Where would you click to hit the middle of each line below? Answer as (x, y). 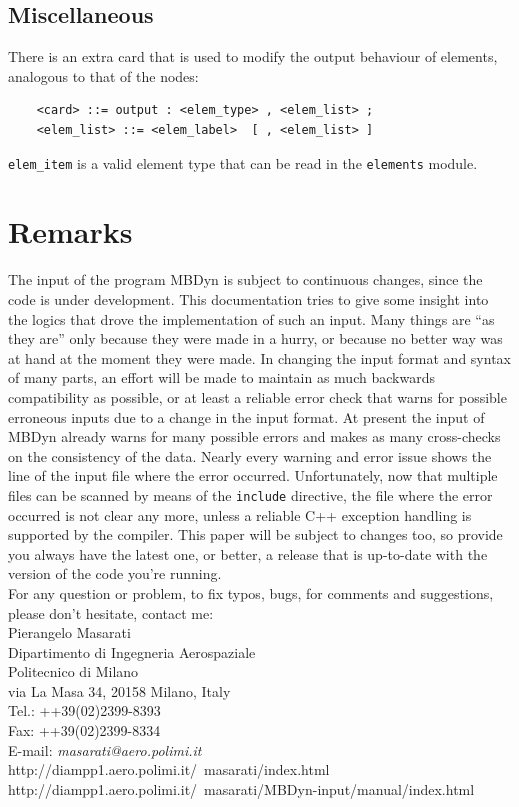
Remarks (70, 231)
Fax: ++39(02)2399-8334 (84, 730)
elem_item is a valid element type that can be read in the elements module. (243, 162)
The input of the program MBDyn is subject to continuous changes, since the (245, 279)
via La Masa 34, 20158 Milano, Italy (119, 690)
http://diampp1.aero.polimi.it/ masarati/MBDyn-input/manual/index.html (241, 788)
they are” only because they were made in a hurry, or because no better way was (255, 338)
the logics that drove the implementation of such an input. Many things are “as (251, 318)
